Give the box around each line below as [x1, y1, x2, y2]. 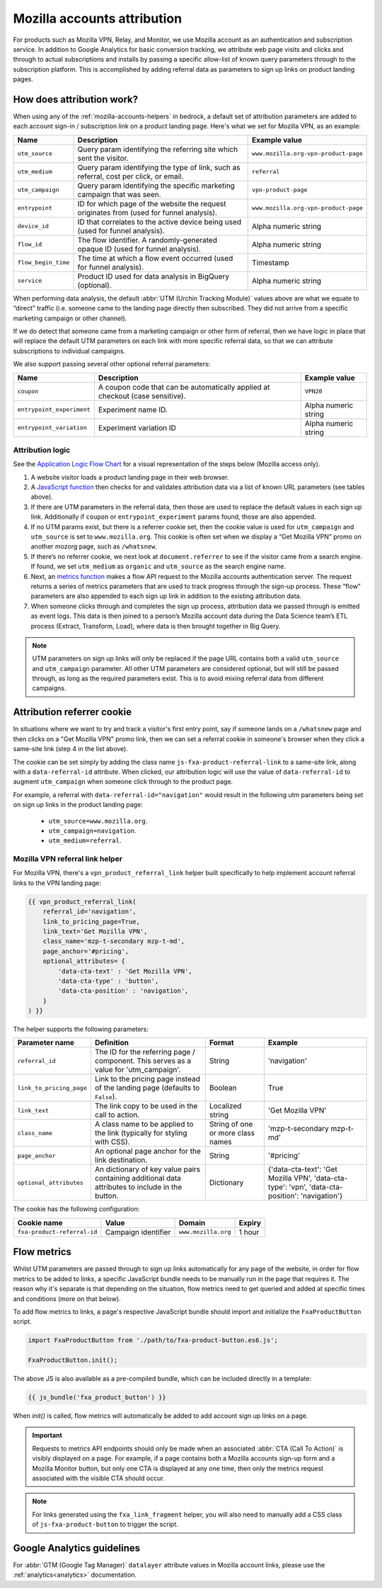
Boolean [209, 1083, 237, 1093]
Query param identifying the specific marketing [77, 181, 235, 191]
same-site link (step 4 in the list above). [13, 745, 129, 753]
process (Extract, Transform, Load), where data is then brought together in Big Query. [30, 621, 281, 630]
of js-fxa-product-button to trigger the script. [32, 1520, 178, 1528]
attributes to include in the [94, 1182, 183, 1192]
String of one [209, 1120, 253, 1130]
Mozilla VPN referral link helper [13, 854, 123, 864]
